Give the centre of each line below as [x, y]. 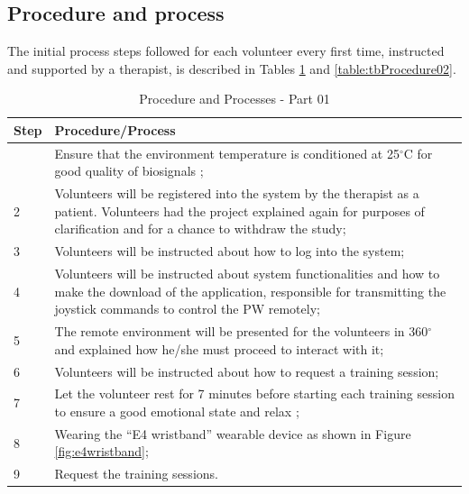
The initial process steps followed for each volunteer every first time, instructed [226, 51]
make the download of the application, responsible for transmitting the [250, 291]
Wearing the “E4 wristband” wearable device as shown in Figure [233, 433]
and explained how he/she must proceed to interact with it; [219, 348]
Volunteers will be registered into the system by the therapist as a [237, 193]
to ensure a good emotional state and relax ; [177, 412]
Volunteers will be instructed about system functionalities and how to [247, 274]
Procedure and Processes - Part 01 [234, 99]
